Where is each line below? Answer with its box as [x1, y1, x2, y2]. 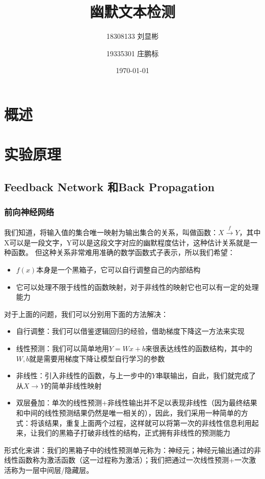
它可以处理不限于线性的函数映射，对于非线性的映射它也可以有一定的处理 [16, 281, 259, 292]
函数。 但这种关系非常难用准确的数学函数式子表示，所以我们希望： [11, 247, 235, 258]
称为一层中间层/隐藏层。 [11, 464, 93, 475]
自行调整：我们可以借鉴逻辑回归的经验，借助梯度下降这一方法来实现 [16, 326, 245, 336]
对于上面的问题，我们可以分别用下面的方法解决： [4, 308, 168, 319]
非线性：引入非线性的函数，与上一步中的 [16, 370, 152, 381]
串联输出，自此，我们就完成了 [155, 370, 256, 381]
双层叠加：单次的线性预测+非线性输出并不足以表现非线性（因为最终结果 [16, 397, 257, 408]
